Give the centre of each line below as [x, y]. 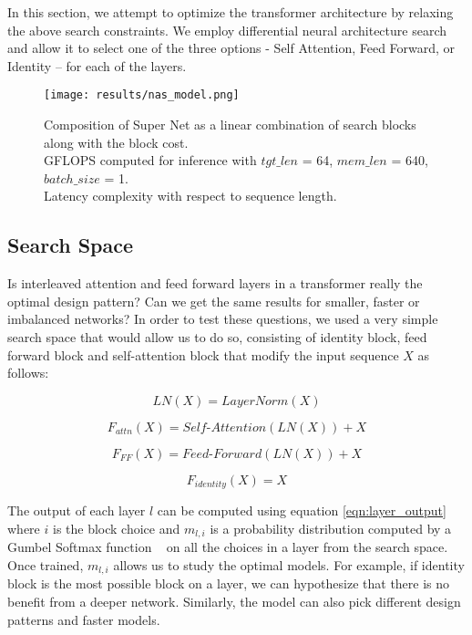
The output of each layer [77, 510]
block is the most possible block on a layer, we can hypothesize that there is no [229, 583]
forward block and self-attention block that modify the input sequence [203, 354]
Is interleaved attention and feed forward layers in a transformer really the [215, 283]
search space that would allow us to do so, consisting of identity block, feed [217, 336]
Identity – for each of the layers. [97, 65]
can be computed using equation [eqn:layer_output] [302, 510]
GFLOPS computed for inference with [150, 160]
